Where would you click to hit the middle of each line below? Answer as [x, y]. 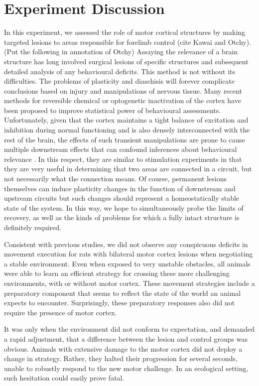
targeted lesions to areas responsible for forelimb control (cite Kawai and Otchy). [128, 42]
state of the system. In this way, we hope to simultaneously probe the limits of [124, 207]
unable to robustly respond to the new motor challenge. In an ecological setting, [126, 368]
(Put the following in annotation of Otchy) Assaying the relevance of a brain [121, 52]
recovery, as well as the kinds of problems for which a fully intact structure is [122, 217]
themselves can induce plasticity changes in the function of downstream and [120, 188]
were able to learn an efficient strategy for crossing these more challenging [117, 273]
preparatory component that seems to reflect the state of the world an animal [123, 293]
